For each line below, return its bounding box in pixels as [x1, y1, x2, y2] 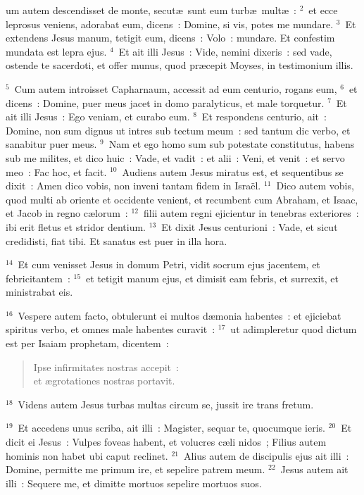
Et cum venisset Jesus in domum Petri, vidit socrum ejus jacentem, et [18, 257, 320, 272]
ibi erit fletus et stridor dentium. [6, 219, 146, 234]
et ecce [308, 3, 338, 17]
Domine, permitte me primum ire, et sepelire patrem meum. [6, 462, 265, 477]
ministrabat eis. [6, 284, 73, 299]
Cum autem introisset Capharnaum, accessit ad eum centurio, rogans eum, [14, 81, 337, 96]
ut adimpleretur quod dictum [230, 322, 357, 337]
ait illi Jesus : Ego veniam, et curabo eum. [6, 109, 190, 124]
